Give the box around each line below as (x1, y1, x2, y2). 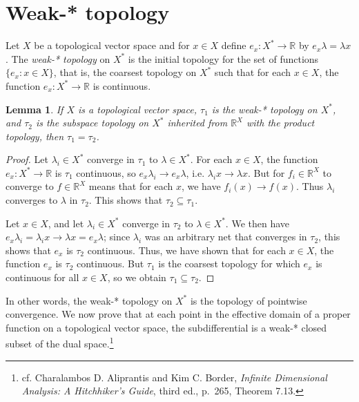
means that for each (88, 179, 173, 193)
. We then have (225, 216, 290, 230)
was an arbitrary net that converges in (144, 229, 307, 244)
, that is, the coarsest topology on (53, 65, 197, 79)
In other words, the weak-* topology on (6, 293, 173, 307)
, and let (48, 216, 84, 230)
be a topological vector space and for (34, 38, 190, 52)
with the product (246, 115, 315, 130)
